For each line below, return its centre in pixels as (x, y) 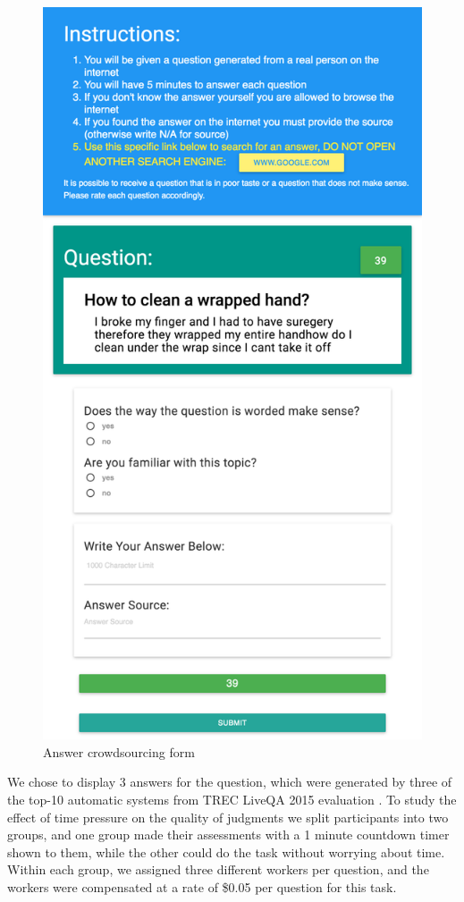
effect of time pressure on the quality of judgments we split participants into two (228, 817)
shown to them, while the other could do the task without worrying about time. (226, 851)
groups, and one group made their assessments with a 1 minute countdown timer (228, 835)
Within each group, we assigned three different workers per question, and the (218, 869)
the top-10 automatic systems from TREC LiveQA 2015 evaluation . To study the (232, 799)
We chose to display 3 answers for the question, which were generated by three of (230, 782)
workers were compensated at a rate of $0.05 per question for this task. (202, 886)
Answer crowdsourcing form (119, 751)
